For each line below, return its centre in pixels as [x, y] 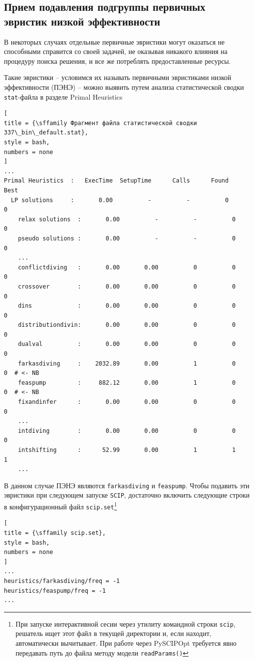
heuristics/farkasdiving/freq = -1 [62, 581]
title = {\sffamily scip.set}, [55, 533]
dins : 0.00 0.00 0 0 [127, 306]
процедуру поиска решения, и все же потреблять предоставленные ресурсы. [117, 61]
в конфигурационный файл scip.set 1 [61, 506]
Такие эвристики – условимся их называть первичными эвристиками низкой [118, 77]
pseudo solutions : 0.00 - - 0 [127, 238]
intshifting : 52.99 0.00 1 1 [127, 450]
